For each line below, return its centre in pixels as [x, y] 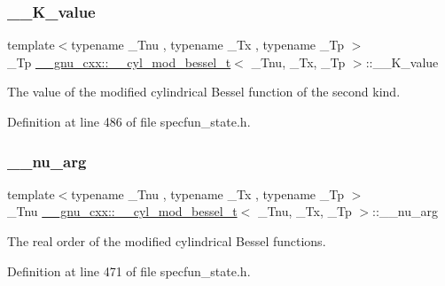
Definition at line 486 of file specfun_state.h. [129, 121]
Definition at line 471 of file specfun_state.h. [129, 271]
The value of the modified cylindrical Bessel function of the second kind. [204, 92]
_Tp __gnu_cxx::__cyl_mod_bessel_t [119, 62]
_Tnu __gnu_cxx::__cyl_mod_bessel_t [122, 211]
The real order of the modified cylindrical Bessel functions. [167, 241]
